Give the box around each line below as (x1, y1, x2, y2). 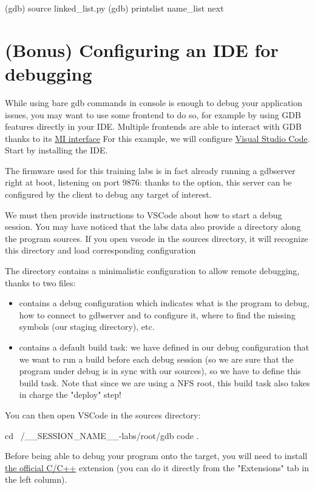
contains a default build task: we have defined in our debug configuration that (19, 341, 310, 353)
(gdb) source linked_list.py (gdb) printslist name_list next (5, 2, 224, 14)
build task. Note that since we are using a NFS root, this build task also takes (19, 376, 310, 389)
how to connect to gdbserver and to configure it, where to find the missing (19, 308, 296, 321)
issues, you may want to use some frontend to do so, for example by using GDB (5, 108, 301, 121)
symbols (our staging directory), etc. (19, 320, 155, 333)
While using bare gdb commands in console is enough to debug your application (5, 96, 303, 109)
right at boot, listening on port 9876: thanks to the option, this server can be (5, 176, 292, 189)
